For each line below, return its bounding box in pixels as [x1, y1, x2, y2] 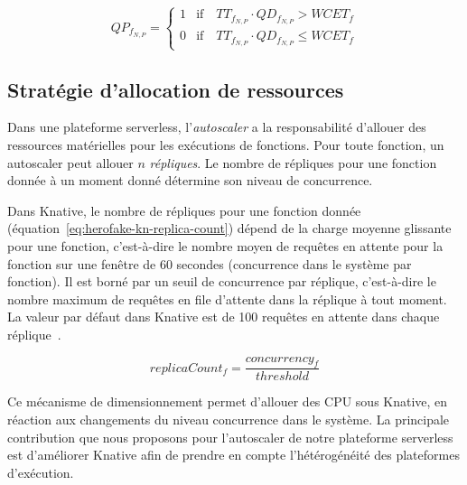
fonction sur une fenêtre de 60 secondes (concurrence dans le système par [7, 254, 412, 273]
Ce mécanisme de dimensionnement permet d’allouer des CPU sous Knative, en [7, 392, 448, 411]
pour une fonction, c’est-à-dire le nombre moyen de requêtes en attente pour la [7, 237, 444, 256]
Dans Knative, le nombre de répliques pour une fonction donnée [7, 201, 361, 219]
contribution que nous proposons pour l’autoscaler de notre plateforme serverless [7, 427, 453, 446]
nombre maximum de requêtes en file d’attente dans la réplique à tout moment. [7, 289, 447, 308]
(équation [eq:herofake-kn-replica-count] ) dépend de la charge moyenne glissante [7, 219, 452, 238]
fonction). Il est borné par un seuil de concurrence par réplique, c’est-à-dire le [7, 272, 436, 291]
